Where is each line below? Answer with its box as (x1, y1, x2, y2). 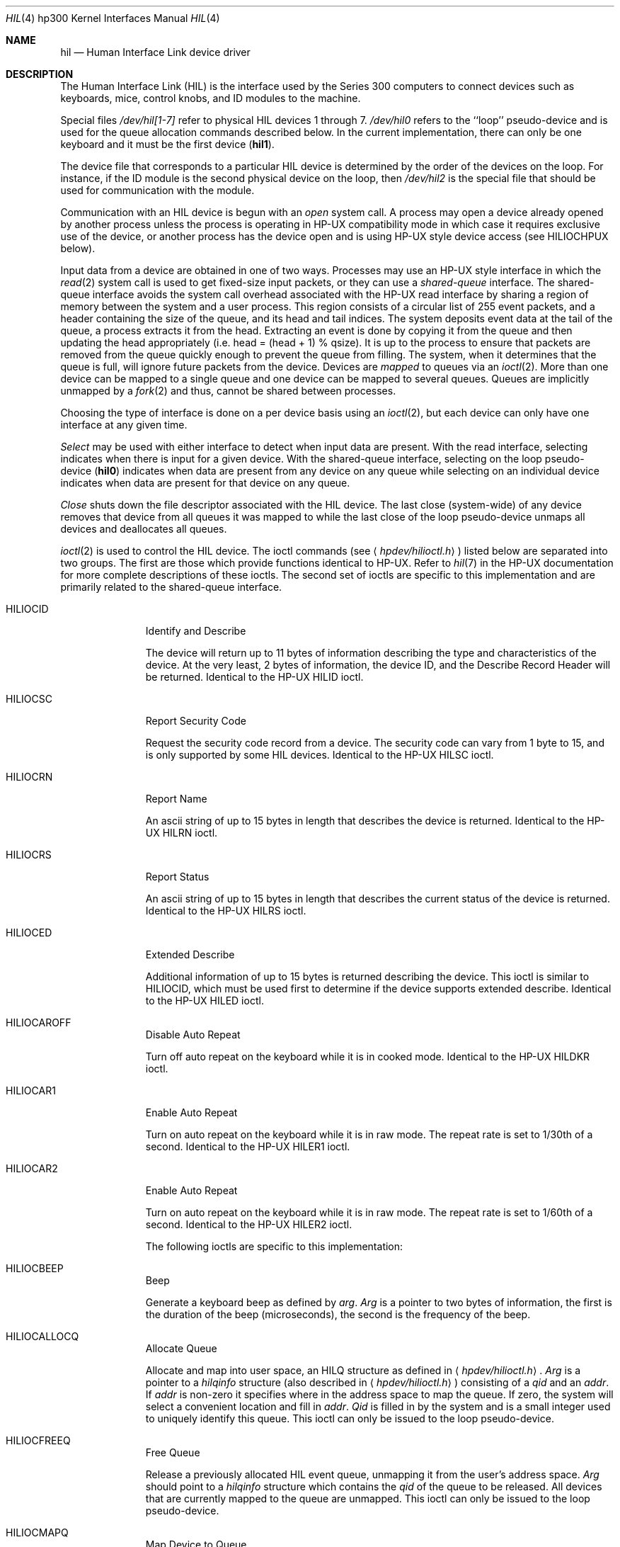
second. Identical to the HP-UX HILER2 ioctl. (145, 1218, 352, 1230)
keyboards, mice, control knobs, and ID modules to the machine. (60, 92, 361, 104)
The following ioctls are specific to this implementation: (145, 1240, 403, 1252)
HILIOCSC (6, 693, 52, 705)
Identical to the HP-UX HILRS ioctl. (145, 905, 306, 917)
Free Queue (145, 1446, 200, 1458)
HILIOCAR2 (6, 1162, 58, 1174)
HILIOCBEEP (6, 1262, 64, 1274)
